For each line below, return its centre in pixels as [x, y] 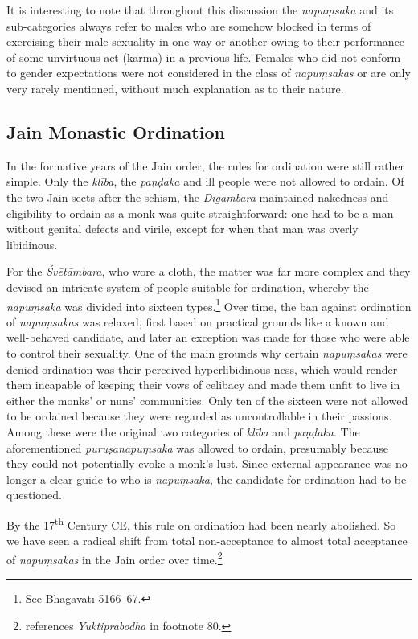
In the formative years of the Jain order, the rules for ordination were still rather [206, 165]
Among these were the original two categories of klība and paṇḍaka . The [183, 431]
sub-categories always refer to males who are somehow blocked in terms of [189, 25]
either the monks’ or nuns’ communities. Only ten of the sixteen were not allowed [207, 400]
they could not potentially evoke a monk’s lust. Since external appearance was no [207, 463]
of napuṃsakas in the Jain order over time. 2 [115, 558]
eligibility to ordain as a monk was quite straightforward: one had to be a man [200, 213]
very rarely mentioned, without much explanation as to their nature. [175, 88]
